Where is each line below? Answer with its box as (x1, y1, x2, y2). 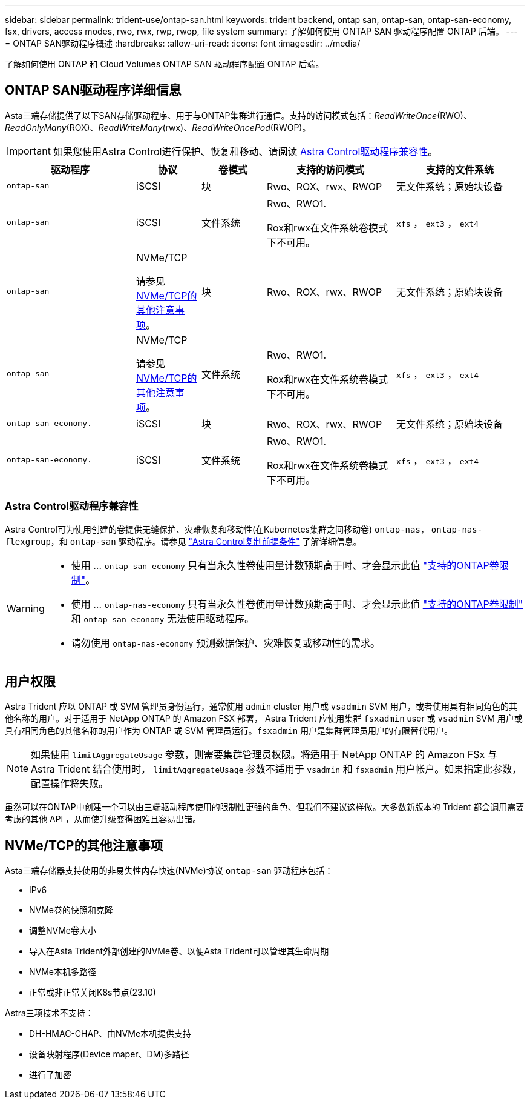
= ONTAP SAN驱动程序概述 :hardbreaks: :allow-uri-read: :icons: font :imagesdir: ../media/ (5, 38, 361, 48)
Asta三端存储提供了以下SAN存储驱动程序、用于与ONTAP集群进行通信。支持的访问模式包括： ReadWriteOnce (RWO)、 (5, 110, 472, 121)
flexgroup (5, 536, 51, 547)
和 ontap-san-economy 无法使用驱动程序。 (71, 612, 254, 625)
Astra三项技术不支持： (5, 1008, 94, 1019)
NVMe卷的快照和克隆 (29, 905, 114, 916)
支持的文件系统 (425, 163, 494, 176)
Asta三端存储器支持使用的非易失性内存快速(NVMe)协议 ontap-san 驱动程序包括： (5, 865, 333, 876)
